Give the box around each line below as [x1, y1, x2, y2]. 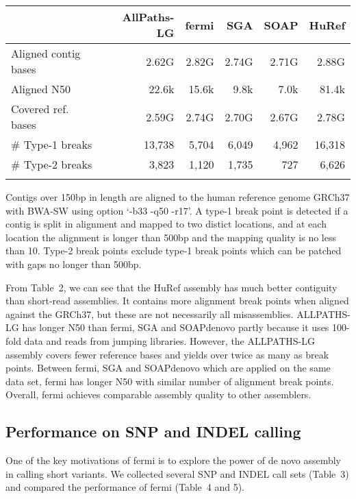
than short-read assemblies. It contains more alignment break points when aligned [5, 293, 349, 308]
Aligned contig [11, 45, 81, 61]
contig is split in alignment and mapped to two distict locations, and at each [5, 217, 327, 231]
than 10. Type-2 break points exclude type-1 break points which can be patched [5, 243, 342, 258]
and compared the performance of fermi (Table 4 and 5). [5, 480, 245, 494]
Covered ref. [11, 101, 69, 117]
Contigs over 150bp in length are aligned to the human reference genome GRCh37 [5, 190, 350, 204]
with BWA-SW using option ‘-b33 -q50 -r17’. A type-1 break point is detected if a [5, 203, 348, 217]
